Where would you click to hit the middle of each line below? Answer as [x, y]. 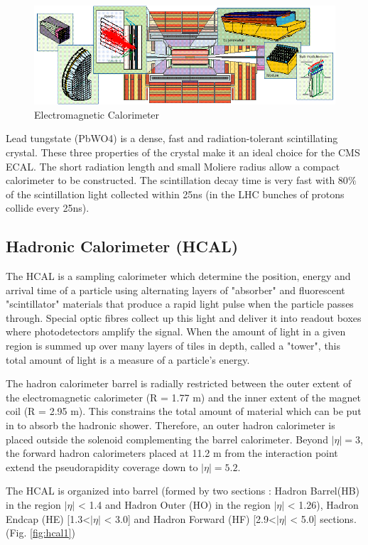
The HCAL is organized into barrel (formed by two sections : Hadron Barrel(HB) [183, 491]
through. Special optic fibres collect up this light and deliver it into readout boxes [184, 317]
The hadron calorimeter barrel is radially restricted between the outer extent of [179, 383]
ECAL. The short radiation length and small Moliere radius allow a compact [173, 166]
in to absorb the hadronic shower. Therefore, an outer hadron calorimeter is [171, 425]
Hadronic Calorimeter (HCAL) [122, 246]
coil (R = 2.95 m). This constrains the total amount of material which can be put [184, 411]
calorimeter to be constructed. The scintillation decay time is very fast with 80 [177, 180]
